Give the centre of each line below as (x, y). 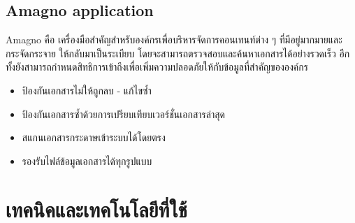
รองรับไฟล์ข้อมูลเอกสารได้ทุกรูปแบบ (87, 160)
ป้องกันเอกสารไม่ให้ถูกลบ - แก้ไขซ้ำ (87, 90)
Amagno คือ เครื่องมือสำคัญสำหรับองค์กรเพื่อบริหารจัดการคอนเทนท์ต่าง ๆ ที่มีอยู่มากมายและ (174, 39)
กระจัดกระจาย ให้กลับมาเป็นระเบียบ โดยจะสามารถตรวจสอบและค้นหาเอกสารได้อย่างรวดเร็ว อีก (178, 53)
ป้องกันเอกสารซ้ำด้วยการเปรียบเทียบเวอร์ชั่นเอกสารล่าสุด (124, 114)
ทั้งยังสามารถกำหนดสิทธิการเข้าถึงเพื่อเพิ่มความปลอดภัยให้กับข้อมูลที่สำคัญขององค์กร (157, 67)
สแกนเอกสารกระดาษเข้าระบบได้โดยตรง (94, 137)
